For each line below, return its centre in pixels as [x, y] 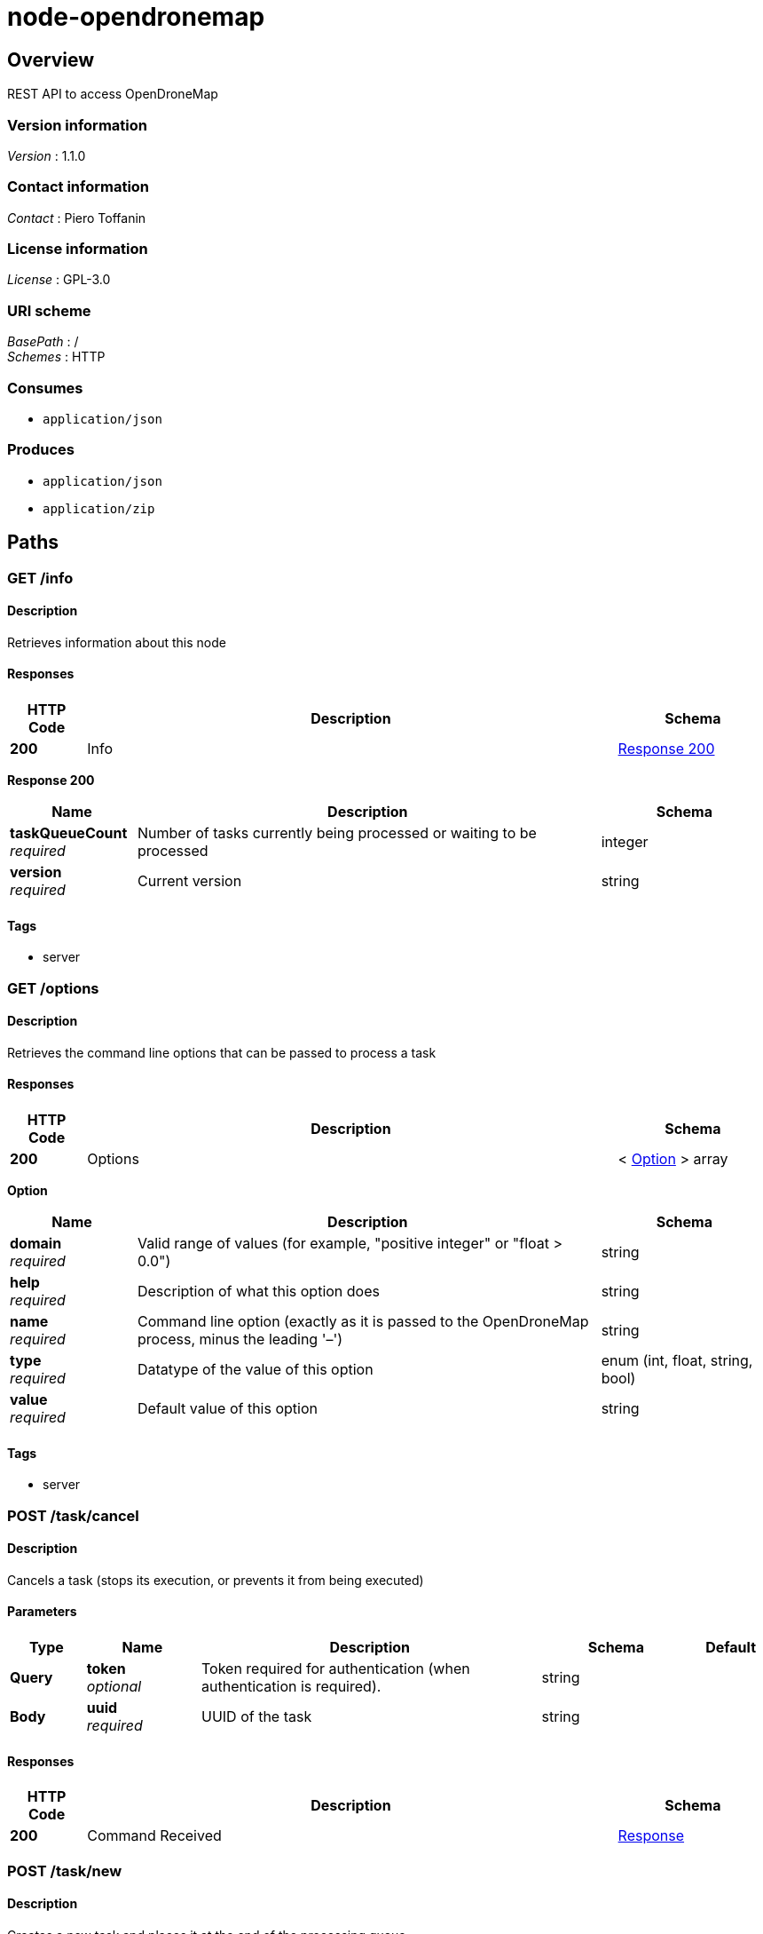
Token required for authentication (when [335, 1669]
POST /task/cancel [73, 1515]
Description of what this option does [258, 1291]
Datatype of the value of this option [255, 1369]
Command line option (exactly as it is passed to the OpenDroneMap [363, 1321]
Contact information [79, 187]
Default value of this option [227, 1408]
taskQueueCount [69, 832]
